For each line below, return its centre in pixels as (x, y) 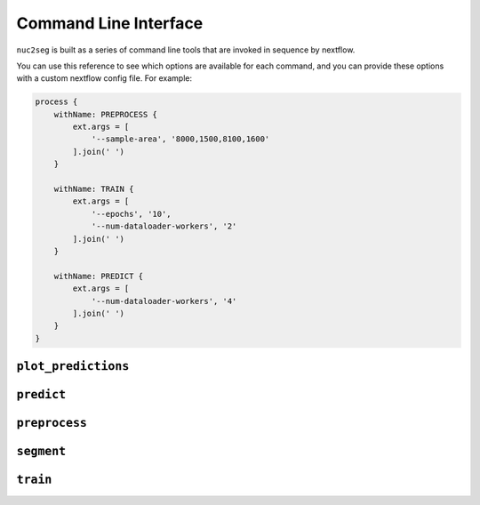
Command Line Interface (110, 23)
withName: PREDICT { (99, 276)
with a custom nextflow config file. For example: (104, 78)
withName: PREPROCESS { (105, 114)
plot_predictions (73, 366)
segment (41, 452)
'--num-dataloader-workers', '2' (164, 226)
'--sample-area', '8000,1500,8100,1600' (180, 139)
